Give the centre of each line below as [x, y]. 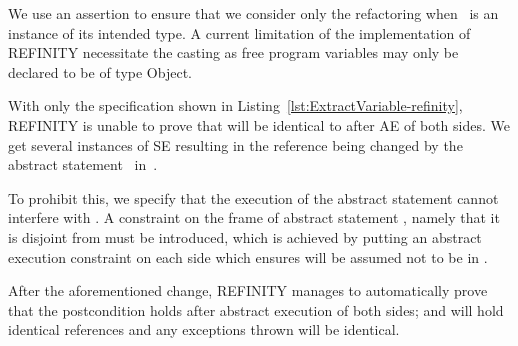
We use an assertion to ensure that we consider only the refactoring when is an [253, 13]
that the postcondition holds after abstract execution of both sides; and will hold [256, 309]
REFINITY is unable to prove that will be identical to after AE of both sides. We [259, 124]
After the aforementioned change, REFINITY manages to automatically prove [248, 290]
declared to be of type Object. [100, 71]
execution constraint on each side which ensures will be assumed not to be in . [248, 256]
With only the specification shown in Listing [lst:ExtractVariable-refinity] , [235, 105]
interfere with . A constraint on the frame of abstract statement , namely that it [254, 217]
